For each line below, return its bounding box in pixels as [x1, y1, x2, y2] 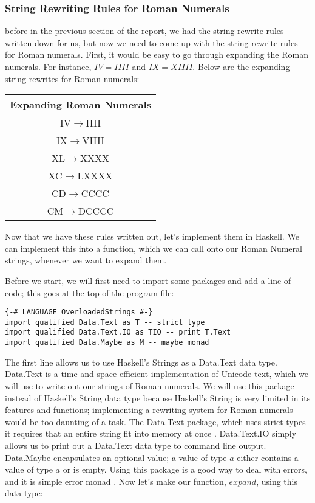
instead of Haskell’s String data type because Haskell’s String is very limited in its [5, 391, 311, 404]
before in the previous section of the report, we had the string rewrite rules [5, 24, 284, 37]
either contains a [237, 451, 299, 463]
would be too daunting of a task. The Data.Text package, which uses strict [5, 415, 283, 428]
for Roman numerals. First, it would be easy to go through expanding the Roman [5, 48, 308, 61]
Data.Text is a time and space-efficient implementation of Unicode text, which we [5, 367, 309, 380]
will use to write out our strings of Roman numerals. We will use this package [5, 379, 294, 392]
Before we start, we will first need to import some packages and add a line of [5, 274, 291, 286]
